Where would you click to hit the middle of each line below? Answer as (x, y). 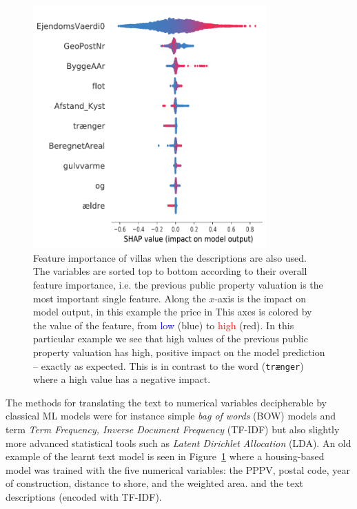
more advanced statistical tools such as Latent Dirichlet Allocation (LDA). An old (178, 443)
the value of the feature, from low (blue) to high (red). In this (164, 325)
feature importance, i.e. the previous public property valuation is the (178, 284)
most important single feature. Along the (120, 298)
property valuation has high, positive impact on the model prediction (179, 352)
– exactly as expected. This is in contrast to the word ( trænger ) (169, 365)
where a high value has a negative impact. (122, 379)
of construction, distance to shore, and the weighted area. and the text (155, 483)
